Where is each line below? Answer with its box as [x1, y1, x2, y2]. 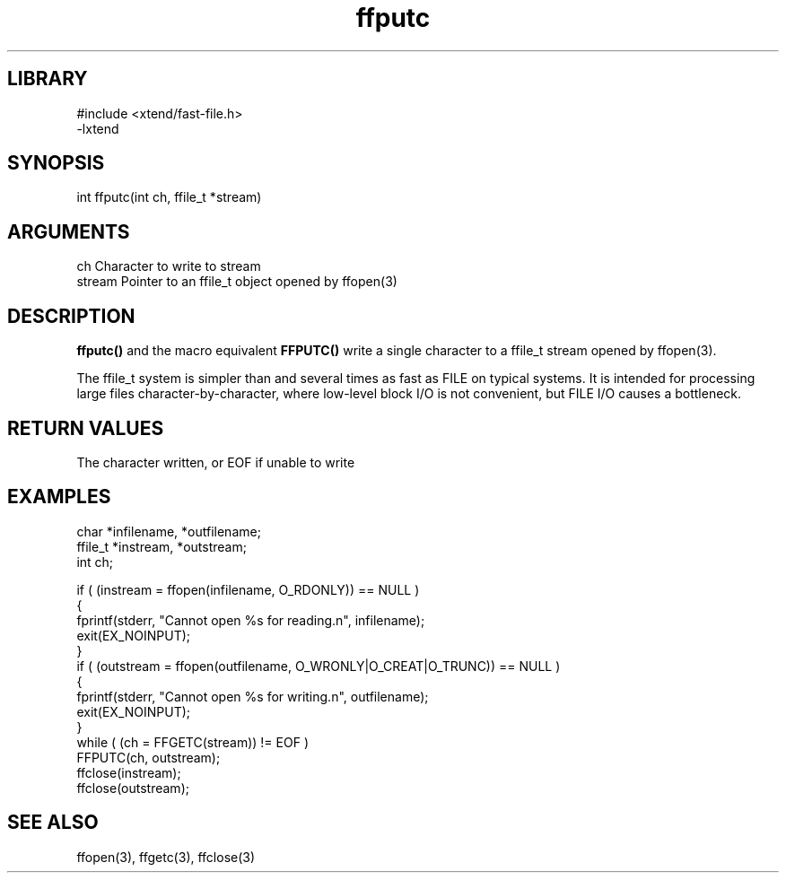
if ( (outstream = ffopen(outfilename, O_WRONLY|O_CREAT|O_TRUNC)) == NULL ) [76, 658, 561, 674]
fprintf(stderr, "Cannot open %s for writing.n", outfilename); [76, 688, 429, 704]
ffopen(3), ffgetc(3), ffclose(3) [76, 849, 256, 865]
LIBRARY [7, 67, 88, 91]
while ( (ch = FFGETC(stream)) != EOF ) [76, 734, 309, 750]
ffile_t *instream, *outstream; [76, 538, 247, 554]
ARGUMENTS [7, 220, 130, 243]
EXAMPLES [7, 485, 111, 509]
